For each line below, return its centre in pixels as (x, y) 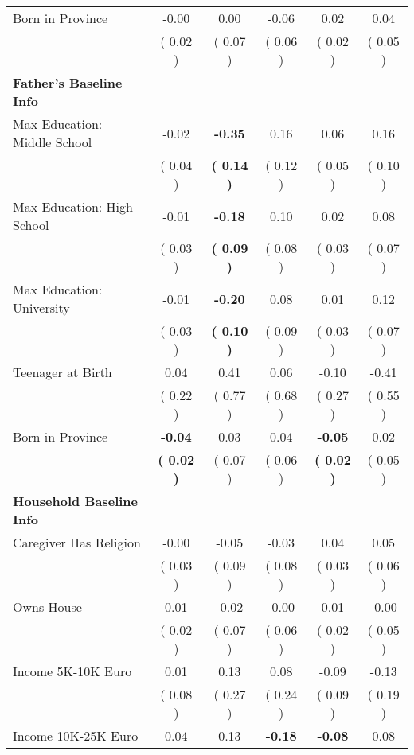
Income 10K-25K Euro (76, 736)
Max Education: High (73, 206)
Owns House (47, 607)
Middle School (53, 142)
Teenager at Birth (62, 372)
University (41, 307)
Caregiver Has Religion (77, 542)
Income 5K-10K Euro (72, 671)
